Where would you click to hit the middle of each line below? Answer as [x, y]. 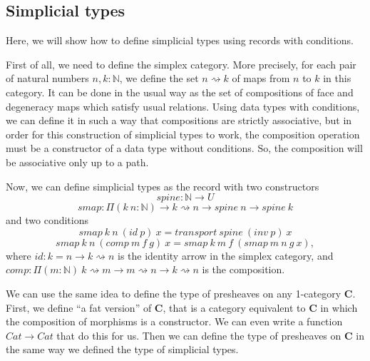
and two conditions [47, 220]
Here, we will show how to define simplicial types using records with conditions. [180, 40]
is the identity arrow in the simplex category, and [226, 255]
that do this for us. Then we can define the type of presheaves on [199, 335]
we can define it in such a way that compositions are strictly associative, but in [179, 120]
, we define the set [159, 78]
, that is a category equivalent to [234, 307]
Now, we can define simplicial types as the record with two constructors [163, 186]
